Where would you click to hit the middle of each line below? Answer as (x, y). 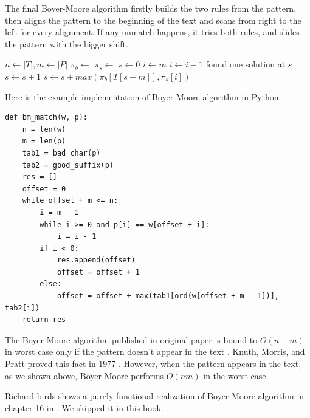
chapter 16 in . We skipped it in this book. (84, 407)
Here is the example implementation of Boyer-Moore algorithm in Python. (143, 96)
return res (44, 320)
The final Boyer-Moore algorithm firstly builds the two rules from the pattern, (151, 8)
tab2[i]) (22, 308)
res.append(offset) (96, 260)
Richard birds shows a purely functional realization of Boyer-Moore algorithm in (155, 396)
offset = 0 (44, 189)
